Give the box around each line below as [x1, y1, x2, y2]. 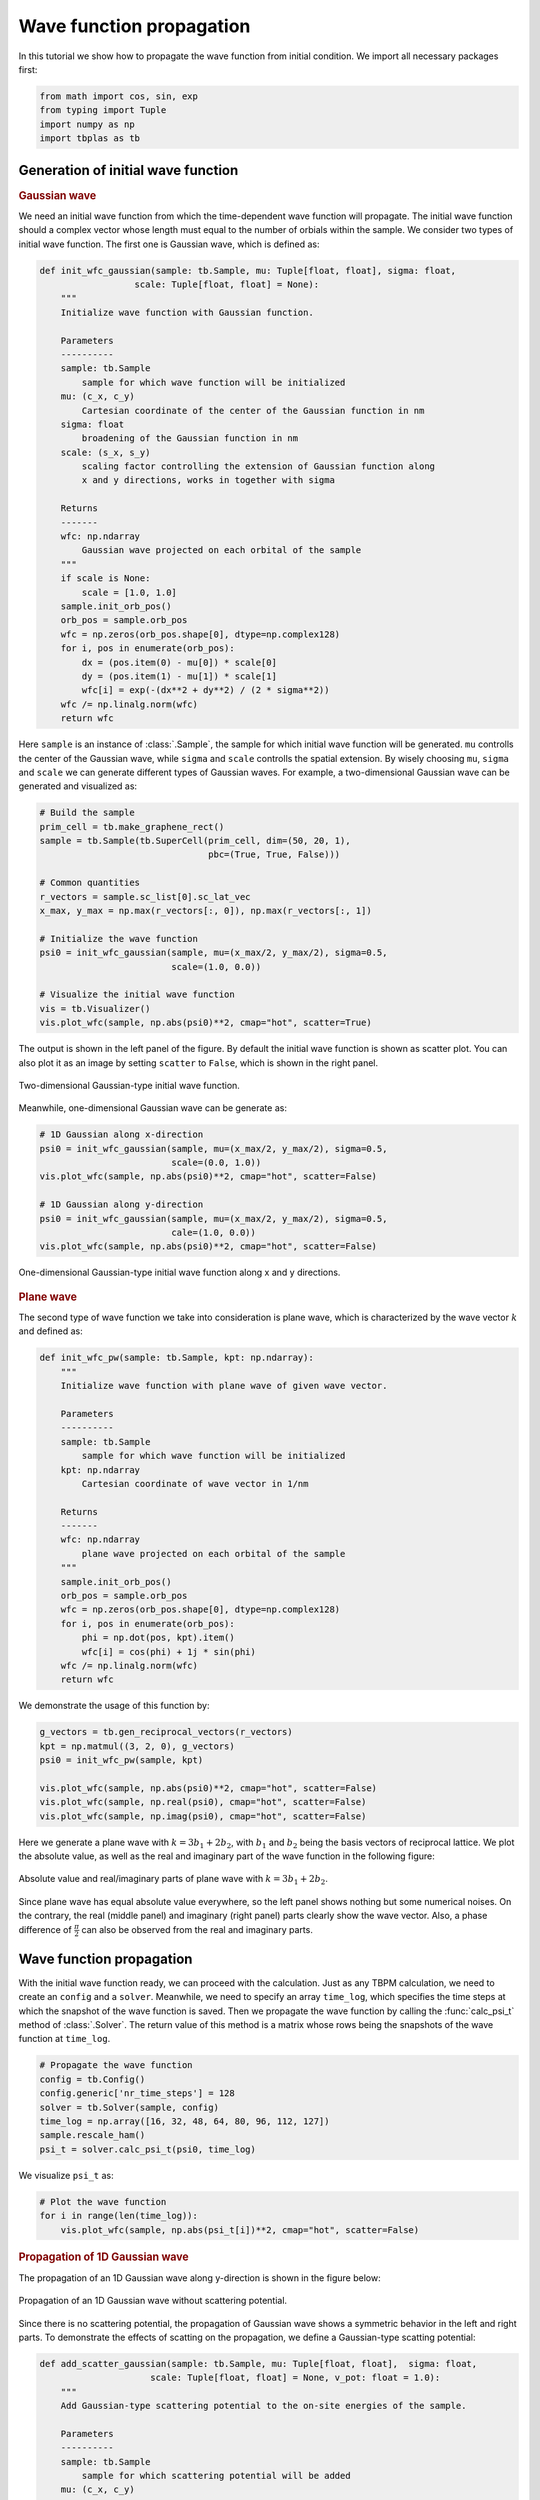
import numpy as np [39, 118, 135, 130]
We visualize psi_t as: [18, 2169, 114, 2181]
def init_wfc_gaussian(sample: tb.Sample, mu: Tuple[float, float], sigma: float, [39, 265, 457, 276]
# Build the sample [39, 807, 135, 819]
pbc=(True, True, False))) [208, 849, 341, 860]
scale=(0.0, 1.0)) [171, 1157, 262, 1169]
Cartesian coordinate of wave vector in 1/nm [81, 1478, 309, 1489]
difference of [18, 1923, 72, 1935]
